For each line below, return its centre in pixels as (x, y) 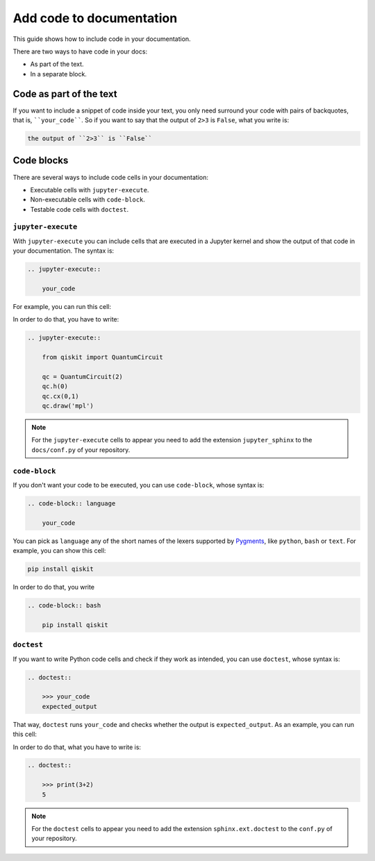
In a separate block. (58, 74)
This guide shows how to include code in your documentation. (102, 39)
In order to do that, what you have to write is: (77, 747)
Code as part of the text (65, 94)
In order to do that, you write (54, 587)
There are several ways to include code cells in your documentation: (110, 177)
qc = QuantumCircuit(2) (82, 376)
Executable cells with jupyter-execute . (90, 190)
